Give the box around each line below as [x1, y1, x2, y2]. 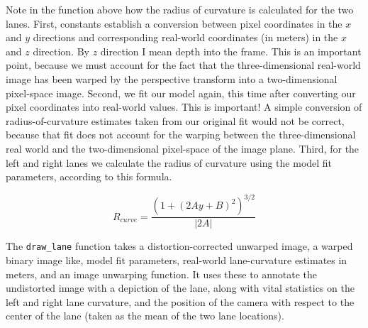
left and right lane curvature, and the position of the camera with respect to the [6, 294, 355, 309]
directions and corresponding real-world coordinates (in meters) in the [33, 30, 338, 45]
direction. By [33, 43, 89, 58]
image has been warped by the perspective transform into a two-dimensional [6, 71, 338, 86]
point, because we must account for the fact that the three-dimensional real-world [6, 58, 361, 72]
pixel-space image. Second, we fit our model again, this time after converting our [6, 85, 356, 100]
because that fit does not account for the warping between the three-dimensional [6, 127, 356, 142]
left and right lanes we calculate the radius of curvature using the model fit [6, 155, 333, 170]
